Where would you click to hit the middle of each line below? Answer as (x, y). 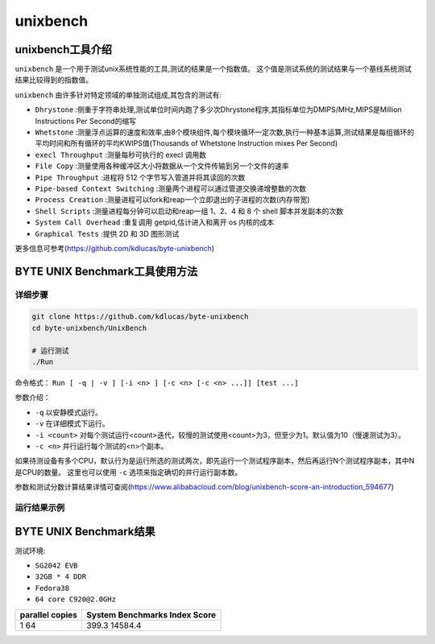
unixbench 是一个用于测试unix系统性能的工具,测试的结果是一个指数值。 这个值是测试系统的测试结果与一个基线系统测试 (213, 69)
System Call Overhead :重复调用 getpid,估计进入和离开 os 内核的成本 (155, 222)
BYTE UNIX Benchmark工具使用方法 (106, 271)
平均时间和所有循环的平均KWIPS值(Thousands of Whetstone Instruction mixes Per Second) (186, 143)
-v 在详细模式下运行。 (72, 423)
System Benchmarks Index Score (151, 614)
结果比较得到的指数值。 (54, 80)
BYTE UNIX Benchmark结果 (85, 531)
